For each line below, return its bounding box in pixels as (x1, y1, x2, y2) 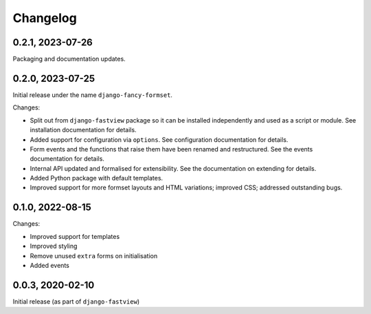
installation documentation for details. (30, 126, 137, 134)
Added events (30, 261, 70, 269)
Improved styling (30, 242, 78, 251)
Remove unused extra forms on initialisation (30, 251, 158, 260)
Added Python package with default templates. (30, 174, 164, 182)
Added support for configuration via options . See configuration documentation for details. (30, 135, 289, 144)
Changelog (12, 10, 77, 25)
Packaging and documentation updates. (12, 55, 126, 63)
